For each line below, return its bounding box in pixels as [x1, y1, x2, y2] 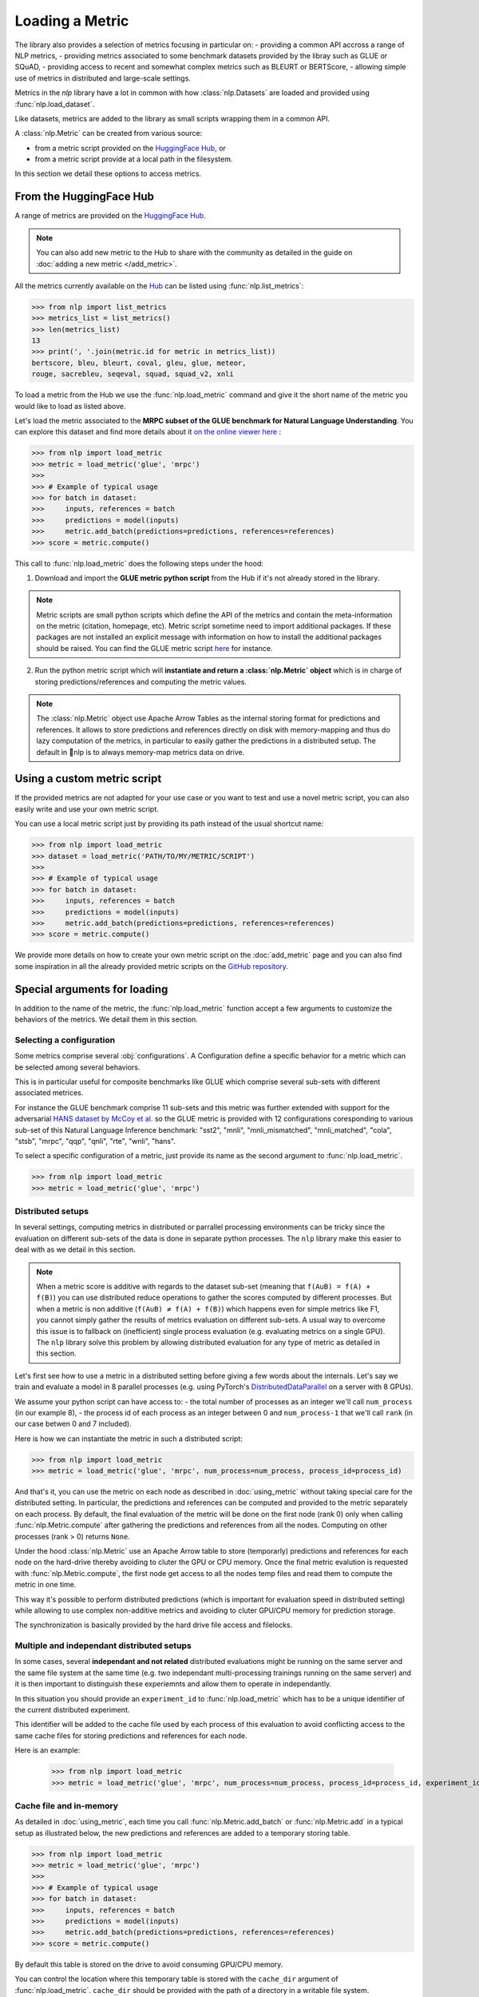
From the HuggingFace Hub [14, 190, 155, 204]
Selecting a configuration [14, 1034, 116, 1046]
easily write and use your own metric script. [14, 804, 159, 814]
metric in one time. [14, 1580, 77, 1590]
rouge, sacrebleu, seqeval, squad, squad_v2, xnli [31, 370, 235, 379]
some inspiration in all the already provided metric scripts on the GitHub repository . [14, 961, 289, 971]
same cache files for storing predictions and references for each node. [14, 1730, 247, 1741]
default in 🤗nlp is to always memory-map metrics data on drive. [36, 747, 245, 756]
